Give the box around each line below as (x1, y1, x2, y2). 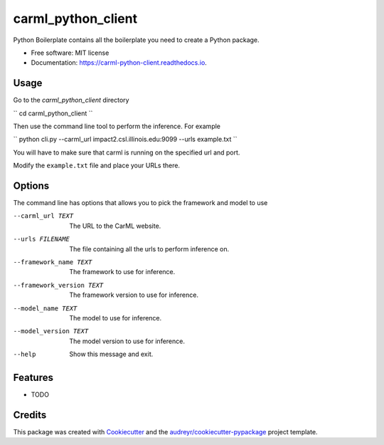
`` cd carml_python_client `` (13, 109, 93, 117)
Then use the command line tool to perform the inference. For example (13, 122, 220, 131)
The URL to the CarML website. (69, 221, 161, 230)
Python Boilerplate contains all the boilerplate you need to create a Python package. (13, 36, 260, 44)
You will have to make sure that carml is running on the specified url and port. (13, 148, 240, 157)
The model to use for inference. (69, 314, 162, 322)
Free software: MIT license (31, 48, 110, 57)
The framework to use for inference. (69, 268, 176, 276)
